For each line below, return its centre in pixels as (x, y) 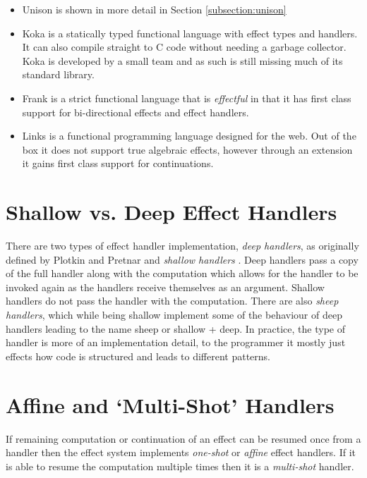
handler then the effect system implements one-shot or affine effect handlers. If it (181, 452)
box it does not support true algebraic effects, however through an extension (187, 149)
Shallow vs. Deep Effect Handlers (172, 212)
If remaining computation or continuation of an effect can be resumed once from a (183, 438)
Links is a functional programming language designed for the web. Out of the (189, 136)
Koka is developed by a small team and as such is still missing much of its (182, 60)
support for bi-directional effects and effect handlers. (136, 112)
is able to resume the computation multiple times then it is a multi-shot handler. (180, 466)
